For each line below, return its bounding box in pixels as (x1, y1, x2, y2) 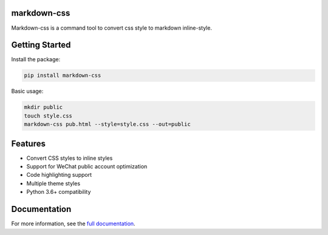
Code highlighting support (26, 171, 92, 179)
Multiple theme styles (26, 179, 81, 187)
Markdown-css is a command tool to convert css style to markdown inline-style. (11, 24, 213, 31)
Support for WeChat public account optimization (26, 163, 148, 170)
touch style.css (24, 112, 73, 119)
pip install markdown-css (24, 72, 101, 79)
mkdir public (24, 104, 63, 111)
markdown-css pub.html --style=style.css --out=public (24, 121, 191, 128)
